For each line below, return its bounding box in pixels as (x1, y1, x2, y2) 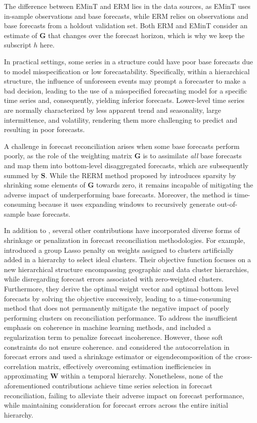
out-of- (217, 199, 238, 209)
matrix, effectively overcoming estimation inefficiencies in (39, 361, 211, 371)
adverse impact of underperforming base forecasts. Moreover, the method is (4, 189, 232, 199)
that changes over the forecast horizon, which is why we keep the (48, 30, 245, 40)
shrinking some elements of (4, 180, 86, 190)
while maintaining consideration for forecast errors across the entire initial (4, 400, 228, 410)
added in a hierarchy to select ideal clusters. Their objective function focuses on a (4, 254, 251, 265)
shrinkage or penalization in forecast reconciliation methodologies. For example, (4, 235, 245, 245)
